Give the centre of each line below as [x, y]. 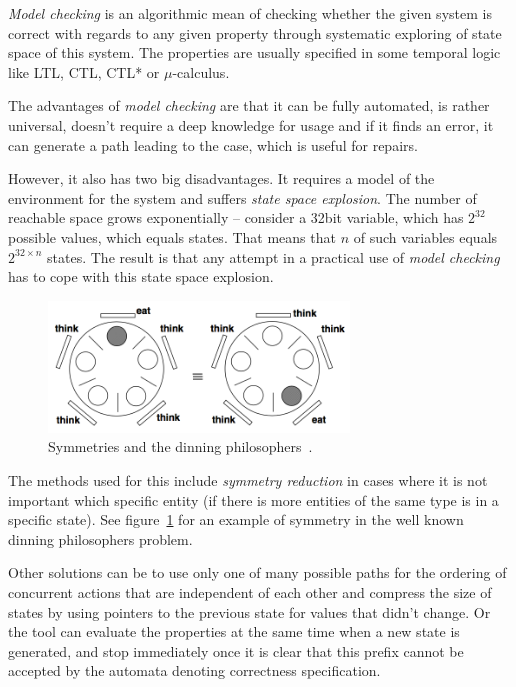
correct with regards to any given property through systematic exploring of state [255, 32]
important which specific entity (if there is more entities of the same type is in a [253, 499]
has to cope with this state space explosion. [141, 276]
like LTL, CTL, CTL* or [84, 71]
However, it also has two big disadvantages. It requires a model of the [221, 178]
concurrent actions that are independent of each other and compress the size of [250, 591]
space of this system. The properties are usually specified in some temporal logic [254, 52]
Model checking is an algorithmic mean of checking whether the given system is [250, 13]
